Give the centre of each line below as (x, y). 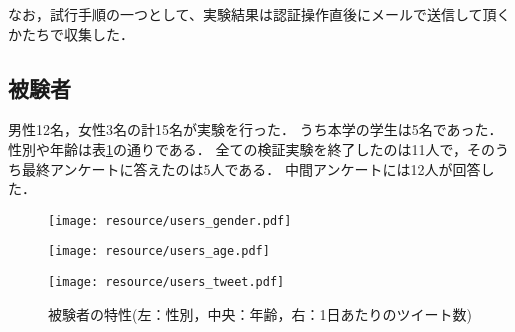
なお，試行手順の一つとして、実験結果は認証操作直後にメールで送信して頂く (259, 14)
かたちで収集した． (71, 33)
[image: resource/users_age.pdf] (159, 251)
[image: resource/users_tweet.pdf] (166, 282)
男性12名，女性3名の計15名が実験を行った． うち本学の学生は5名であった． (255, 129)
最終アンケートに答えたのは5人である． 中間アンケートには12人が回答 (251, 168)
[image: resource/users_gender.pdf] (170, 220)
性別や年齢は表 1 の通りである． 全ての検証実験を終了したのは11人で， (237, 148)
